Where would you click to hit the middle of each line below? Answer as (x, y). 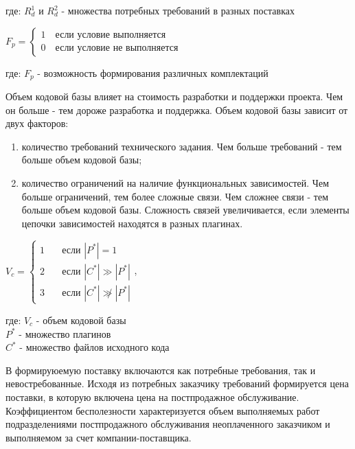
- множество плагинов (65, 333)
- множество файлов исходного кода (94, 347)
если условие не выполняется (117, 48)
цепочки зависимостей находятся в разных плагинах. (132, 223)
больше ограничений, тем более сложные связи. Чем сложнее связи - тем (175, 196)
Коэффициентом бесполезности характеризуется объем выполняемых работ (163, 410)
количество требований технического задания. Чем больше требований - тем (182, 146)
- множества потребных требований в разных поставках (178, 10)
